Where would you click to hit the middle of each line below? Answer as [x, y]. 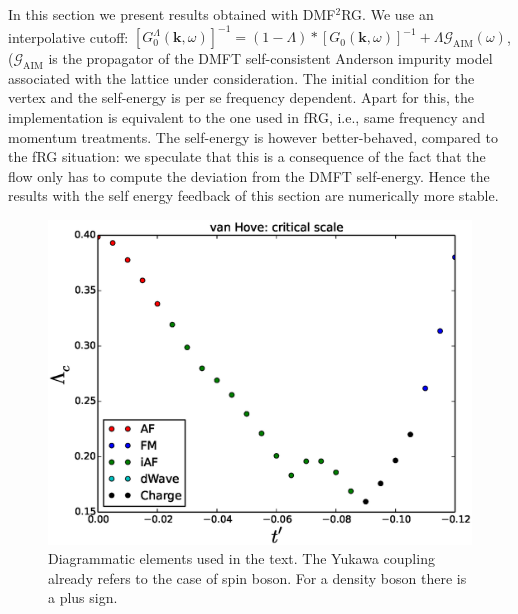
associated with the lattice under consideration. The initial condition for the [241, 77]
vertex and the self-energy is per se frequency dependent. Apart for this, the [241, 97]
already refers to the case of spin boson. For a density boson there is [257, 577]
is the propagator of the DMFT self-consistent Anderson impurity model [270, 58]
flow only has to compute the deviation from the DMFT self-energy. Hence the [249, 175]
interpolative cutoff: [68, 36]
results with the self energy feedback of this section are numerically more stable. [253, 195]
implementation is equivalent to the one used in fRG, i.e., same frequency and [246, 117]
